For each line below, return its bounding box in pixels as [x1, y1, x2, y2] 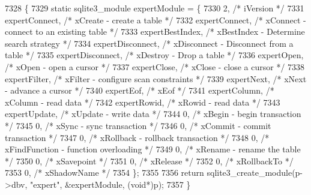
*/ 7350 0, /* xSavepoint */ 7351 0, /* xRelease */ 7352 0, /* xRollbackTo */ [5, 154, 294, 167]
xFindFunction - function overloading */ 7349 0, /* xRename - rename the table [5, 143, 301, 155]
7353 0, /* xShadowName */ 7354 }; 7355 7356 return [5, 166, 204, 179]
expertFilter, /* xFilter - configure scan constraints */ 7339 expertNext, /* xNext [5, 72, 307, 85]
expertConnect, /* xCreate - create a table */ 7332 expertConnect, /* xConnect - [5, 13, 306, 26]
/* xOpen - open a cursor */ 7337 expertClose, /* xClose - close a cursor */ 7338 [5, 60, 305, 73]
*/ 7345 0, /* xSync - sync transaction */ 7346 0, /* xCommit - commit [5, 119, 271, 131]
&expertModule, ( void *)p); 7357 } [64, 178, 191, 190]
